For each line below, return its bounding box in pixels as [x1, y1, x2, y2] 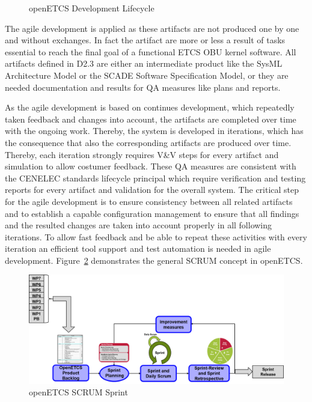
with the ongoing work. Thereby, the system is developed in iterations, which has [5, 124, 304, 137]
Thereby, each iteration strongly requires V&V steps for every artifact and [5, 148, 279, 160]
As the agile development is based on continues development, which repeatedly [5, 101, 295, 114]
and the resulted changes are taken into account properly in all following [5, 219, 272, 231]
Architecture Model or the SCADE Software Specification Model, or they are [5, 69, 289, 81]
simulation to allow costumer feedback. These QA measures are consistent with [5, 160, 296, 172]
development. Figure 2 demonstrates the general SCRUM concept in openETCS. [5, 254, 303, 266]
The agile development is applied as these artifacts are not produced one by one [5, 22, 299, 34]
